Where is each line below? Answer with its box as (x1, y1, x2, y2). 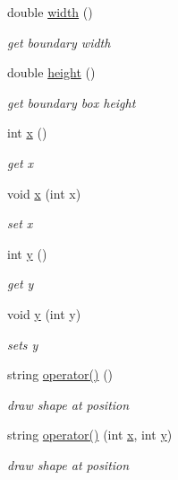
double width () (7, 3, 93, 21)
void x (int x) (7, 183, 81, 202)
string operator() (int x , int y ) (7, 425, 173, 444)
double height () (7, 63, 96, 82)
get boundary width (7, 32, 111, 51)
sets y (7, 334, 38, 353)
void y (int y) (7, 304, 81, 323)
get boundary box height (7, 93, 136, 111)
